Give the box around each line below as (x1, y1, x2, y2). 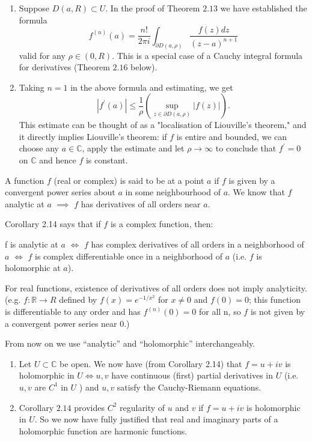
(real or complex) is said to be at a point (54, 174, 204, 186)
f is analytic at (5, 238, 58, 251)
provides (74, 401, 105, 413)
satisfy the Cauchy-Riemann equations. (117, 380, 262, 393)
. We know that (228, 186, 285, 198)
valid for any (19, 49, 66, 61)
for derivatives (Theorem (19, 61, 110, 73)
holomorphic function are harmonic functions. (19, 424, 188, 437)
